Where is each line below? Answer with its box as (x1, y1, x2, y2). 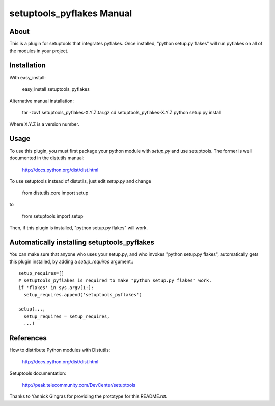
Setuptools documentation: (9, 370, 66, 376)
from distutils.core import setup (22, 189, 89, 196)
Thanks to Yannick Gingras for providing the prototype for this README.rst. (9, 393, 168, 399)
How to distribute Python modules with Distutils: (9, 347, 111, 353)
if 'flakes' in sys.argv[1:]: (18, 285, 94, 291)
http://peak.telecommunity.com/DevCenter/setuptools (22, 382, 136, 388)
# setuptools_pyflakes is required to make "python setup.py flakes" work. (18, 277, 212, 283)
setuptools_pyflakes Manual (9, 8, 132, 19)
